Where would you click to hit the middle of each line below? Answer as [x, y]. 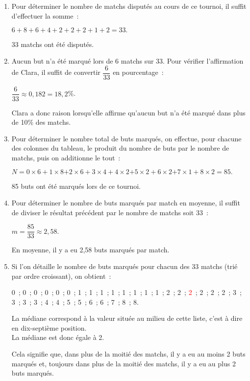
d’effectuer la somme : [45, 15]
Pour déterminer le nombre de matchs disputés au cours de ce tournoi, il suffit [129, 6]
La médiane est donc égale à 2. [58, 337]
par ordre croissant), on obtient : [61, 276]
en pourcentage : [138, 72]
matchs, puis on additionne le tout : [66, 157]
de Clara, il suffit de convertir [56, 72]
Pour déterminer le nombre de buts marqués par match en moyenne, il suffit [126, 203]
